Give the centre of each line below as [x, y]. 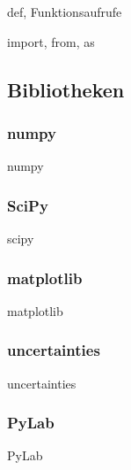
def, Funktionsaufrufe [65, 12]
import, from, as [51, 41]
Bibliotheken [66, 89]
